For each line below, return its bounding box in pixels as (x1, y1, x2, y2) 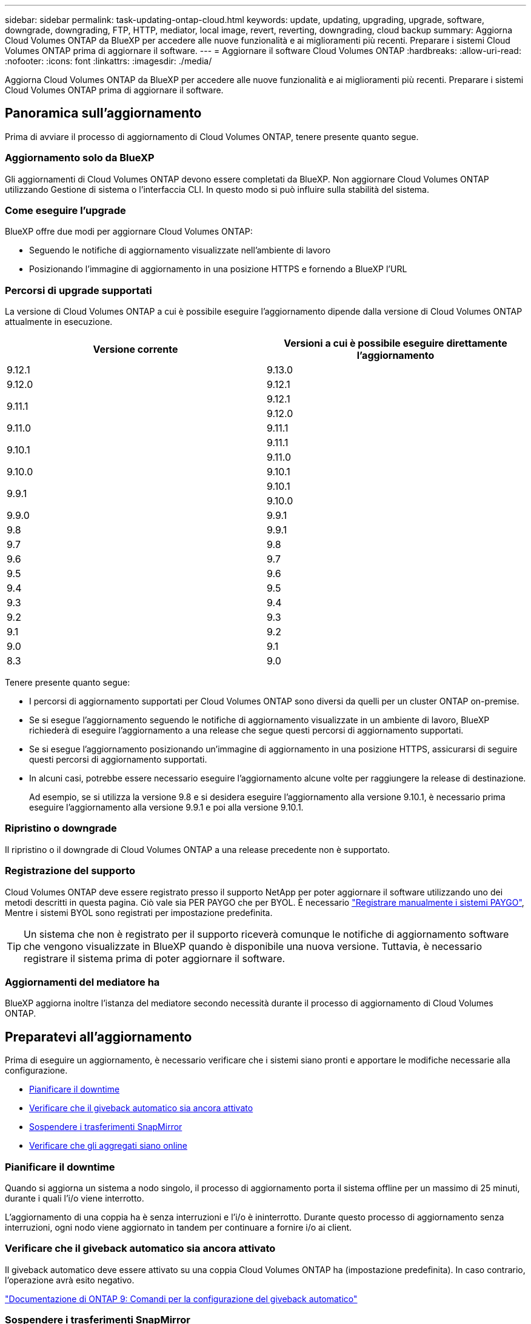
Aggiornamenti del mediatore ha (5, 975, 160, 988)
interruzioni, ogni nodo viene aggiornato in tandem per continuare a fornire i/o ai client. (5, 1222, 352, 1232)
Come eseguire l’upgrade (5, 204, 126, 216)
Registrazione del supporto (5, 864, 136, 877)
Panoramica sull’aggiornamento (5, 105, 202, 121)
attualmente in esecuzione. (5, 316, 113, 327)
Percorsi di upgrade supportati (5, 284, 152, 296)
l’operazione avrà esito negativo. (5, 1274, 135, 1285)
